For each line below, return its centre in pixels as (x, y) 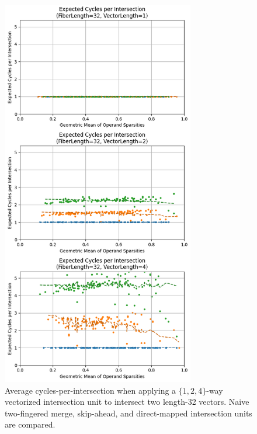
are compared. (30, 424)
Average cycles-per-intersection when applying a (91, 390)
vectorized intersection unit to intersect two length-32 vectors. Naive (127, 402)
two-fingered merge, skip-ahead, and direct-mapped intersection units (128, 413)
